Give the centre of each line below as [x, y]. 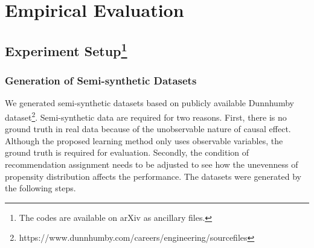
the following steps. [40, 188]
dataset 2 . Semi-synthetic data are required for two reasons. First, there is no [146, 116]
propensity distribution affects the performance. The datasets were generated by [153, 176]
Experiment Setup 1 [66, 49]
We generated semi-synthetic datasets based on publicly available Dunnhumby [149, 103]
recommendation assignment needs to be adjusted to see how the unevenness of [152, 164]
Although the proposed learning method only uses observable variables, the [144, 140]
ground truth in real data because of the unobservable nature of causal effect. [148, 129]
